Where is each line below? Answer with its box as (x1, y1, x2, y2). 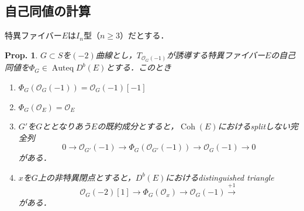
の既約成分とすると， (97, 120, 179, 132)
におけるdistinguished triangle (165, 171, 274, 183)
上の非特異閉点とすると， (37, 171, 136, 183)
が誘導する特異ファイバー (167, 48, 265, 61)
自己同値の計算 (5, 2, 91, 20)
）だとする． (119, 29, 169, 41)
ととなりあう (42, 120, 91, 132)
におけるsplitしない (217, 120, 291, 132)
